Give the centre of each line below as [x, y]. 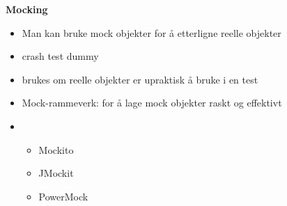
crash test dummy [60, 56]
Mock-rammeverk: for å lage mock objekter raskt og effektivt [152, 103]
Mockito [56, 149]
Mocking [27, 9]
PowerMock [63, 196]
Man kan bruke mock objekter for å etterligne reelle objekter [152, 32]
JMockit [56, 173]
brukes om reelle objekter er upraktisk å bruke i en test [140, 79]
